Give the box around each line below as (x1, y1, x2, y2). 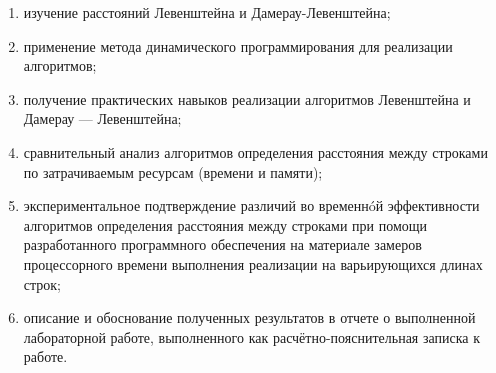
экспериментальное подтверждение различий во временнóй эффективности (23, 195, 480, 216)
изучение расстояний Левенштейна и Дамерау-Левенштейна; (23, 2, 391, 22)
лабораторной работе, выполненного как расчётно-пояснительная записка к (23, 326, 480, 347)
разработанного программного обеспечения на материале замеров (23, 234, 422, 255)
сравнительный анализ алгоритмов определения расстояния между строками (23, 141, 488, 162)
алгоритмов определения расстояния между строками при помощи (23, 214, 428, 235)
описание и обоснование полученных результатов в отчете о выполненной (23, 307, 476, 328)
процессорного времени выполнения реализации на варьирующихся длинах (23, 253, 483, 274)
